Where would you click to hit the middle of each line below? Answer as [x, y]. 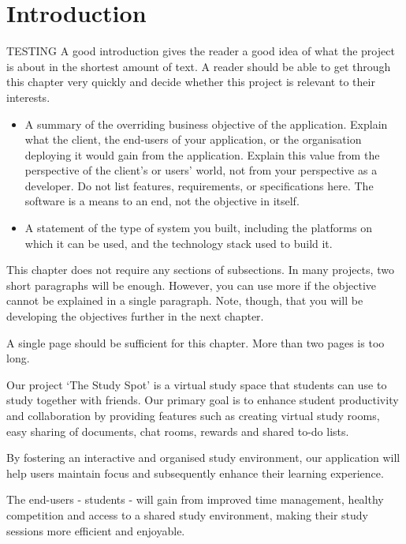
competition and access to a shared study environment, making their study [188, 514]
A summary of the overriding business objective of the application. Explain [206, 124]
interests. [28, 97]
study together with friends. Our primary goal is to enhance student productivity [203, 400]
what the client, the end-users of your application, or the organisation [193, 139]
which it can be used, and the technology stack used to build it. [179, 243]
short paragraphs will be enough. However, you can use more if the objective [192, 285]
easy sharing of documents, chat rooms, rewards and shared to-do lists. [178, 431]
